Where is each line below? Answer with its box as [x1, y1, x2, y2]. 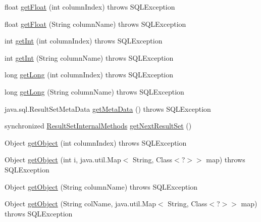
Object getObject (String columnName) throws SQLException [5, 181, 198, 192]
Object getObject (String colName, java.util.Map [5, 198, 156, 209]
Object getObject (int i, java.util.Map [5, 154, 121, 165]
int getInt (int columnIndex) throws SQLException [5, 35, 163, 46]
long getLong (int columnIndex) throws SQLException [5, 69, 174, 80]
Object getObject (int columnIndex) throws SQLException [5, 137, 187, 148]
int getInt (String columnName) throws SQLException [5, 52, 174, 63]
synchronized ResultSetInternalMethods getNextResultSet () [5, 120, 192, 131]
